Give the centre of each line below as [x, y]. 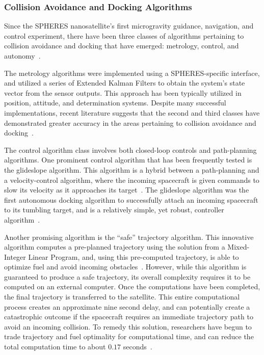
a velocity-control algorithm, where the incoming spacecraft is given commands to [132, 180]
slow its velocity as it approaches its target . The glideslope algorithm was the [127, 190]
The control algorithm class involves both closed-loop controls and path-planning [130, 149]
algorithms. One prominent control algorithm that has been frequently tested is [128, 160]
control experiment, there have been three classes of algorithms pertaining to [124, 35]
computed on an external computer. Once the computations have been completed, [132, 286]
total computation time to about [55, 347]
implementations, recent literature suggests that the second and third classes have [132, 112]
